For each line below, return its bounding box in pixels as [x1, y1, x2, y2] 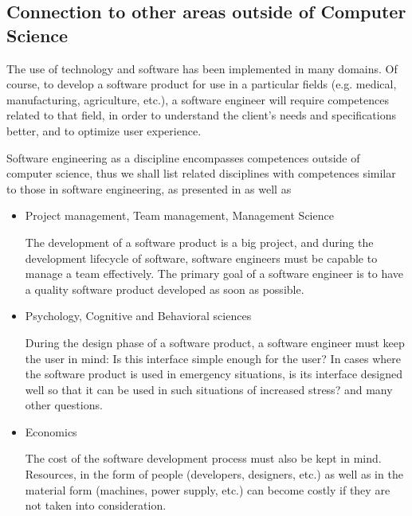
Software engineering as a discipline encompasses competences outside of [6, 149, 360, 166]
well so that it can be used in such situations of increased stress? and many [25, 381, 393, 397]
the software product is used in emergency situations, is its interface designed [25, 365, 403, 382]
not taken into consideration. [25, 497, 167, 514]
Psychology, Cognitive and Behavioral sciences [25, 307, 252, 324]
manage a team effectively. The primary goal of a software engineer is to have [25, 265, 404, 282]
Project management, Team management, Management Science [25, 207, 334, 224]
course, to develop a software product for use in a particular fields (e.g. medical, [6, 76, 397, 92]
